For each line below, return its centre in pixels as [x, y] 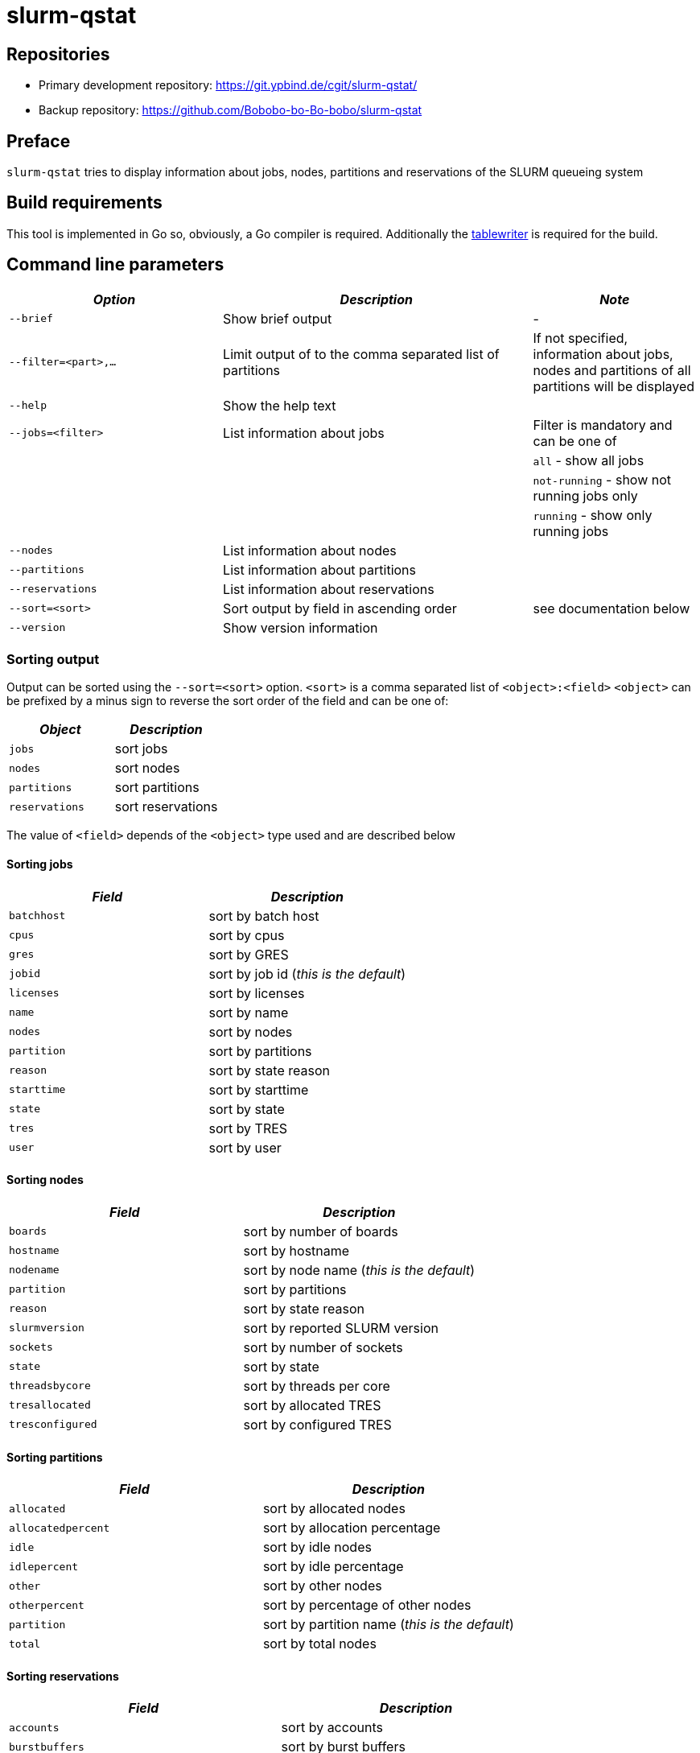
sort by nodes [251, 1031]
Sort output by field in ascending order [340, 608]
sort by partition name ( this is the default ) [388, 1625]
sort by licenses [257, 993]
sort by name [249, 1012]
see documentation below [611, 608]
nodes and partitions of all [612, 370]
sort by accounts [332, 1728]
